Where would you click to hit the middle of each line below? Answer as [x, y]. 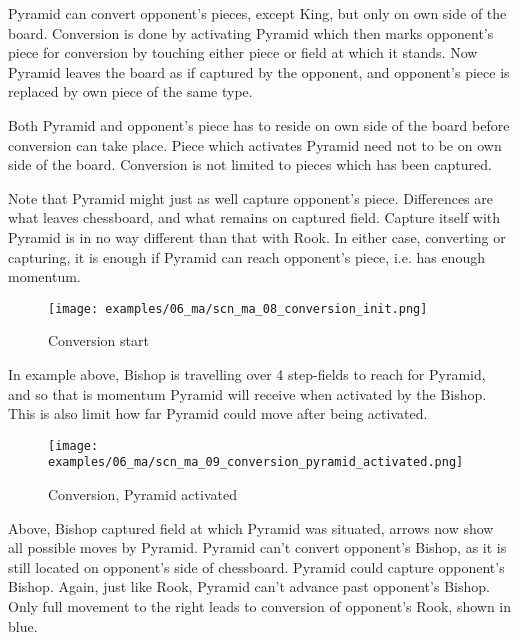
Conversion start [98, 340]
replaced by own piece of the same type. [130, 91]
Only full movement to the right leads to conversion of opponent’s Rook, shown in [260, 606]
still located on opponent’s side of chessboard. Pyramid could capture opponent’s [256, 566]
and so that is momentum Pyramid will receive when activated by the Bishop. [247, 393]
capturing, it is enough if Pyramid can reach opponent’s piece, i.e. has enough [246, 256]
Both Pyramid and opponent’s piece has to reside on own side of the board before [259, 124]
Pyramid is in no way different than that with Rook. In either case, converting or [257, 236]
